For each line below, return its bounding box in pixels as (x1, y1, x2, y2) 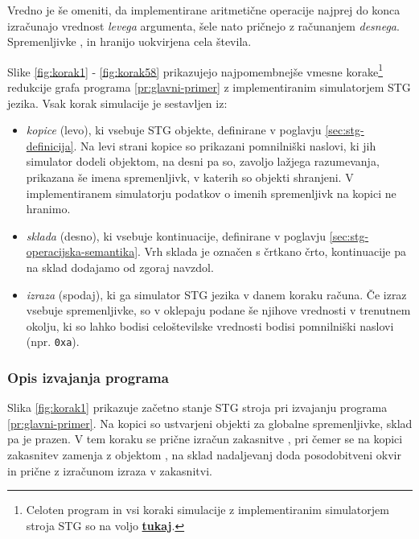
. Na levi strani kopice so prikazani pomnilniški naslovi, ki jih (73, 137, 376, 154)
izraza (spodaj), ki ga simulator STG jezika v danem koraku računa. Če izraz (26, 286, 407, 302)
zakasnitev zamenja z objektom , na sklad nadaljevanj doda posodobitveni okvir (7, 446, 401, 463)
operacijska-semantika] (26, 243, 138, 260)
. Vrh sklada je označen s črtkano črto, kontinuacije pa (138, 243, 406, 260)
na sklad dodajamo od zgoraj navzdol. (26, 258, 214, 275)
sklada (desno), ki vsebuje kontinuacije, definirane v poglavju (26, 227, 327, 244)
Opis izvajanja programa (7, 367, 169, 387)
